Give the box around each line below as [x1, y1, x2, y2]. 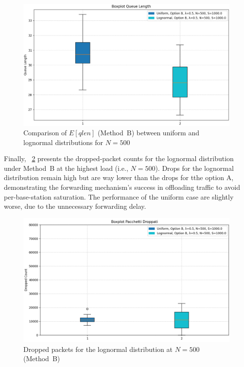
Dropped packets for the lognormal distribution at [23, 344, 173, 354]
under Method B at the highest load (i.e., [4, 163, 128, 173]
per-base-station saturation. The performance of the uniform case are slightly [4, 191, 234, 202]
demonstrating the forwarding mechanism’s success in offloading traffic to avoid [4, 182, 240, 192]
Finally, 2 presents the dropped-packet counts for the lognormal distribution [4, 153, 234, 164]
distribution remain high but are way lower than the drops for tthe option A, [4, 172, 234, 183]
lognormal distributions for [23, 137, 104, 147]
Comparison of [23, 128, 67, 138]
